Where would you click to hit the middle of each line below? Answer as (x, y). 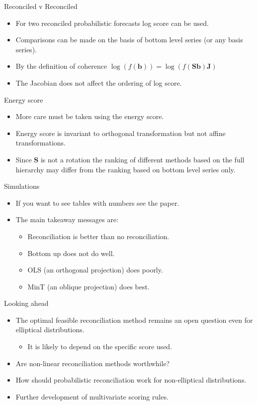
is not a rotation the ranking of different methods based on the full (142, 159)
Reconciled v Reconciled (41, 6)
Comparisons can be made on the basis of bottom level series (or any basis (129, 40)
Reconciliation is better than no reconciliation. (98, 236)
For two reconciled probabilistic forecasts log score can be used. (112, 23)
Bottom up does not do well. (71, 253)
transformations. (41, 143)
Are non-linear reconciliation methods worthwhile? (93, 363)
